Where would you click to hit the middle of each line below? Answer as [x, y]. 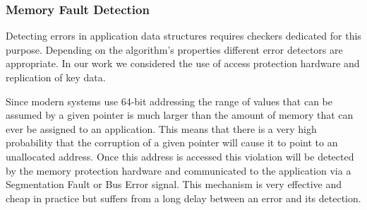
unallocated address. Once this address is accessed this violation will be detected [180, 156]
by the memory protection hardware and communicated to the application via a [179, 170]
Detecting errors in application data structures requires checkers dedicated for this [183, 36]
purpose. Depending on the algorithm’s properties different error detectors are [174, 49]
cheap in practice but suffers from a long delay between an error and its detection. [183, 198]
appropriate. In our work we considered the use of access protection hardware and [183, 63]
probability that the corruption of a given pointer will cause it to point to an [172, 142]
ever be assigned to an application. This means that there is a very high [161, 128]
